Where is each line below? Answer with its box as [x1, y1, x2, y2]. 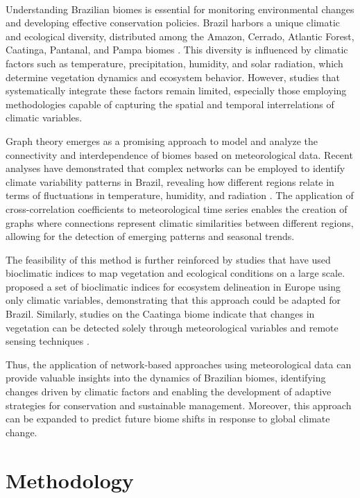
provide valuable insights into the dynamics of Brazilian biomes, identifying [6, 370, 326, 385]
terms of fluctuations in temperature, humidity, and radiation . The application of [6, 188, 354, 203]
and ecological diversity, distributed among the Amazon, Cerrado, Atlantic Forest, [6, 28, 354, 43]
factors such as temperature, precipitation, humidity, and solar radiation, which [6, 55, 343, 70]
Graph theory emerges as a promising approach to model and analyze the [6, 133, 318, 148]
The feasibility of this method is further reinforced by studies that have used [6, 252, 331, 266]
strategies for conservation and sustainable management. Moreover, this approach [6, 397, 352, 412]
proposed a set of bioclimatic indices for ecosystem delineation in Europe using [6, 279, 341, 293]
